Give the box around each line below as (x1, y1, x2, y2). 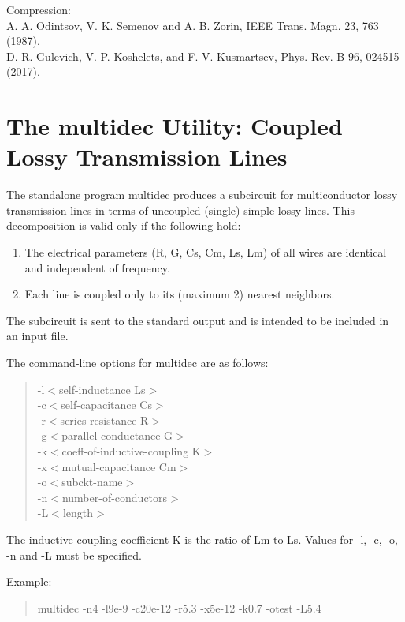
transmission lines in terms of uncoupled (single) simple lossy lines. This (6, 201, 355, 218)
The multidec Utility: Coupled (6, 110, 343, 142)
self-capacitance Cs (61, 396, 152, 413)
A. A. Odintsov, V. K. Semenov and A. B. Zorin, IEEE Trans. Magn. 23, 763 (6, 17, 379, 33)
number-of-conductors (61, 489, 168, 505)
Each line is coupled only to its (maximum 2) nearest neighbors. (24, 286, 335, 302)
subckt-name (61, 474, 123, 490)
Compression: (6, 2, 71, 17)
